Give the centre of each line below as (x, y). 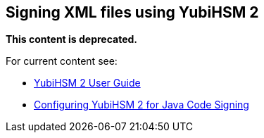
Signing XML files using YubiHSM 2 (132, 12)
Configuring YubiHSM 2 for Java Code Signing (142, 105)
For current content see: (62, 61)
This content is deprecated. (72, 39)
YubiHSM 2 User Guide (87, 83)
